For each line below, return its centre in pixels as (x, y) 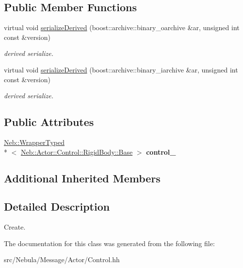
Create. (15, 227)
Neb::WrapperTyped (34, 142)
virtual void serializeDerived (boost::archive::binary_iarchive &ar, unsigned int (121, 69)
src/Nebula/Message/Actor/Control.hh (62, 259)
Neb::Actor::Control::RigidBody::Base (77, 152)
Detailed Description (57, 206)
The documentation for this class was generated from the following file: (109, 243)
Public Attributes (49, 122)
